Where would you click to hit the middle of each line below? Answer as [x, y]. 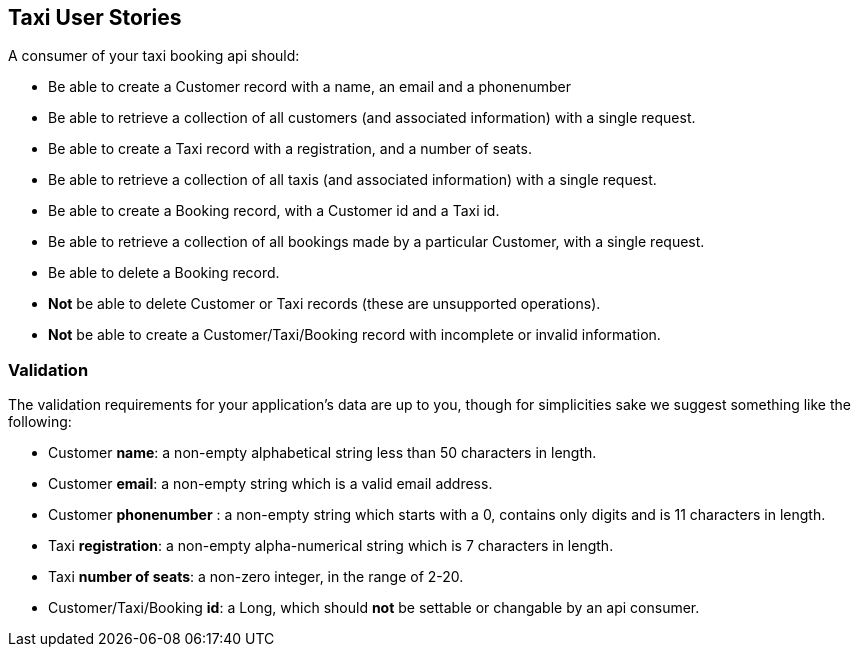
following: [40, 422]
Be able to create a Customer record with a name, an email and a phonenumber [309, 87]
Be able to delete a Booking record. [164, 273]
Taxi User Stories [95, 17]
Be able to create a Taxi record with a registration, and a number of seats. [290, 149]
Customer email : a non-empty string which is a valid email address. [270, 484]
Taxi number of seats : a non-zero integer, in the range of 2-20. [256, 577]
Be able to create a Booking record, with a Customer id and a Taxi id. [274, 211]
